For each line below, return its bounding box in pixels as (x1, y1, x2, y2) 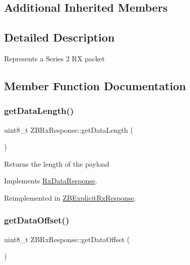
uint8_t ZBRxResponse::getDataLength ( (4, 124, 133, 135)
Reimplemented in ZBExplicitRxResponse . (4, 192, 136, 203)
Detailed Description (4, 29, 115, 45)
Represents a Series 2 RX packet (4, 53, 105, 63)
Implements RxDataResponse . (4, 175, 97, 186)
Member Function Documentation (4, 78, 186, 93)
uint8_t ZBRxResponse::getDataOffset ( (4, 234, 130, 244)
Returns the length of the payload (4, 158, 109, 169)
